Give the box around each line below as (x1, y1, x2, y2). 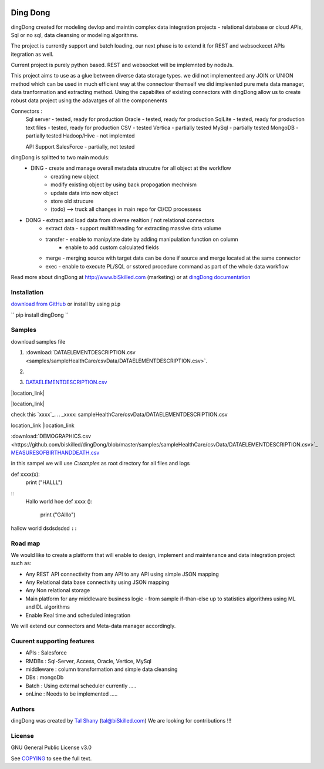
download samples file (11, 338, 66, 345)
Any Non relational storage (25, 587, 90, 594)
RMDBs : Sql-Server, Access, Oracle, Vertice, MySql (25, 657, 152, 664)
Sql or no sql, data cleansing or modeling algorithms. (11, 31, 139, 38)
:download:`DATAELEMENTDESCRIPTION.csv (25, 349, 136, 356)
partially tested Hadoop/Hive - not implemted (25, 132, 135, 139)
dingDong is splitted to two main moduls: (11, 153, 110, 161)
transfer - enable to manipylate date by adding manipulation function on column (45, 236, 239, 243)
